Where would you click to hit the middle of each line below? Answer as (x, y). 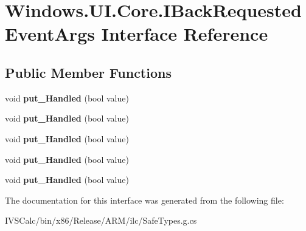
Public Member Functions (88, 72)
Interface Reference (185, 34)
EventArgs (50, 34)
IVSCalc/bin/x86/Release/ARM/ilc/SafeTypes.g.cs (101, 220)
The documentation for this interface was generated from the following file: (144, 200)
